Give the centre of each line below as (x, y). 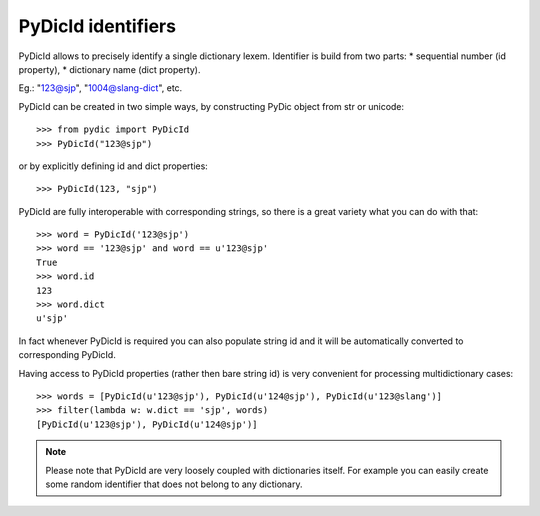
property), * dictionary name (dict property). (109, 69)
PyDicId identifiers (97, 26)
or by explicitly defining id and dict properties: (113, 166)
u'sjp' (52, 318)
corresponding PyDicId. (67, 355)
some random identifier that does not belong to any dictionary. (174, 484)
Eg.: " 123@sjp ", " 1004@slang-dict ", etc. (100, 88)
